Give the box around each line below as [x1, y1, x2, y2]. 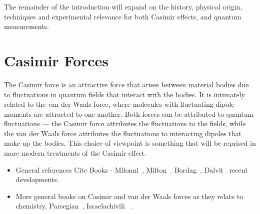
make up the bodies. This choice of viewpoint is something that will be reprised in [4, 138, 256, 148]
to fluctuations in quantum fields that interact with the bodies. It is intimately [4, 89, 245, 99]
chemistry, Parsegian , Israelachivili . [15, 201, 134, 211]
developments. [15, 174, 59, 185]
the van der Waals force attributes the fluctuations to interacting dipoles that [4, 128, 241, 138]
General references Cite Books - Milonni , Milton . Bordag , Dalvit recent [15, 164, 248, 175]
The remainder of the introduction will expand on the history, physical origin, [4, 1, 242, 11]
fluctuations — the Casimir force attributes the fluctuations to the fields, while [4, 118, 246, 129]
